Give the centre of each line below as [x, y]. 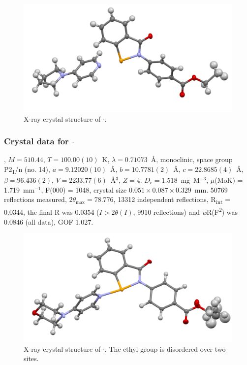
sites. [31, 358]
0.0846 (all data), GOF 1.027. [49, 221]
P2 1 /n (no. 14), [27, 169]
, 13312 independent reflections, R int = [172, 200]
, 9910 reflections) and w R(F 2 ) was [185, 211]
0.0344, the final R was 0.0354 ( [52, 212]
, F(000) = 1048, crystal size [84, 189]
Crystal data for [36, 141]
